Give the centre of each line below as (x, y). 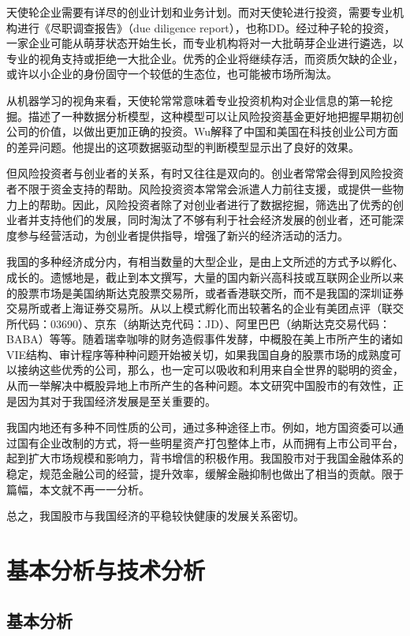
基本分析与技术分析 (106, 570)
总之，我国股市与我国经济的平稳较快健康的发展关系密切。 (155, 516)
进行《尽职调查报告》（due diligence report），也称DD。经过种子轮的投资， (206, 27)
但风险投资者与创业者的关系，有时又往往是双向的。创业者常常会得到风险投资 (205, 173)
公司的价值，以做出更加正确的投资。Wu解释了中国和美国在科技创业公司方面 (203, 131)
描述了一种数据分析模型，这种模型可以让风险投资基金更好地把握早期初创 (216, 116)
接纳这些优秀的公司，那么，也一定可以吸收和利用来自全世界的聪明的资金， (210, 370)
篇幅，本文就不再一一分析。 (78, 489)
